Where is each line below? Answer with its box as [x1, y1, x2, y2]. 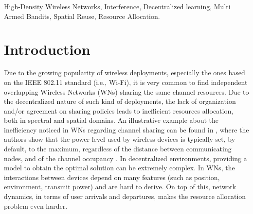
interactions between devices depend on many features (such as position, [4, 172, 220, 182]
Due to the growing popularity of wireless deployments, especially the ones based [4, 67, 245, 78]
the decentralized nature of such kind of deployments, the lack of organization [4, 96, 236, 106]
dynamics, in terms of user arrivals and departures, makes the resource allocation [4, 191, 246, 201]
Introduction [4, 39, 90, 59]
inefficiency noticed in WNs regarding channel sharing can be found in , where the [4, 124, 249, 134]
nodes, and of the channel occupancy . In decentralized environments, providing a [4, 153, 247, 163]
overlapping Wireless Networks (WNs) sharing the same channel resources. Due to [4, 86, 249, 97]
